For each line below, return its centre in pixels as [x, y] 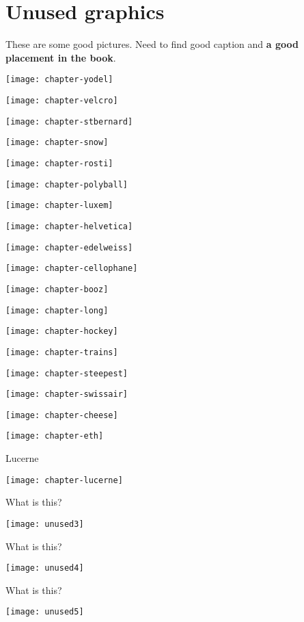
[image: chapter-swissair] [67, 394]
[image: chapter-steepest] [67, 373]
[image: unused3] [45, 524]
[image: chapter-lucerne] [64, 480]
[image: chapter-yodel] [59, 80]
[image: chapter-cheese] [62, 415]
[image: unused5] [45, 612]
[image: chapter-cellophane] [72, 269]
